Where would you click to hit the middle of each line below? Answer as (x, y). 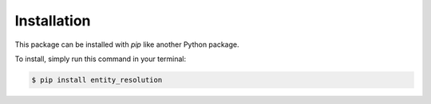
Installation (53, 21)
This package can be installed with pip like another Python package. (127, 44)
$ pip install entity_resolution (97, 80)
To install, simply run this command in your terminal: (101, 59)
